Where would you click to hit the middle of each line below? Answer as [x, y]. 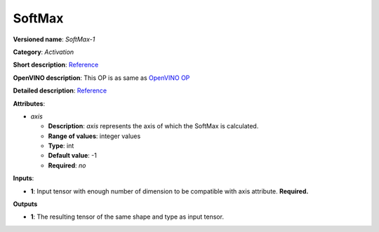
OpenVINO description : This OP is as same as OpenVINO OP [101, 78]
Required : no [67, 165]
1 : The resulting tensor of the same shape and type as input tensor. [127, 217]
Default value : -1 [73, 156]
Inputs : [24, 178]
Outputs [25, 204]
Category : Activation [44, 52]
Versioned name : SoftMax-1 [54, 39]
